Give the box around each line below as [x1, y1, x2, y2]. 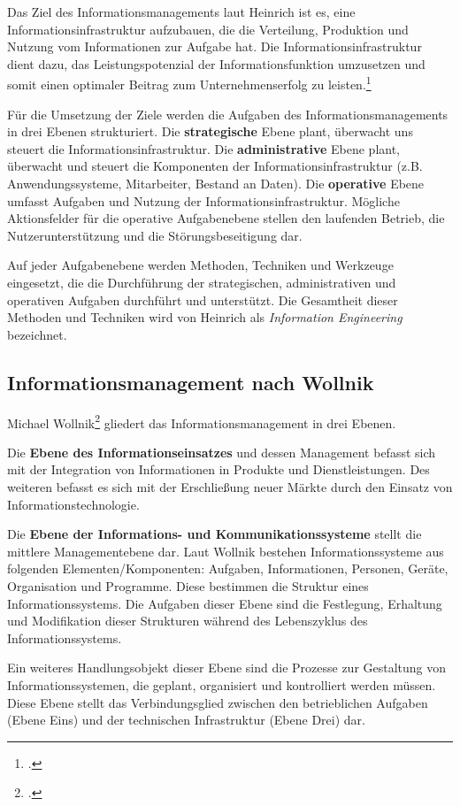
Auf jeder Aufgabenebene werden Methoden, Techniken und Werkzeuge [7, 256, 394, 274]
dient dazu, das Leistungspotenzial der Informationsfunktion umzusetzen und [7, 54, 425, 73]
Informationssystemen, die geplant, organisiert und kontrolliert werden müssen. [7, 675, 436, 694]
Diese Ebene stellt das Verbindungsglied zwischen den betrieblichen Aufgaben [7, 693, 428, 711]
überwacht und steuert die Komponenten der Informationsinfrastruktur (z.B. [7, 157, 423, 175]
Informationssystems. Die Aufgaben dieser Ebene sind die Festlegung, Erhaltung [7, 594, 442, 612]
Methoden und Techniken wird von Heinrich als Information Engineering [7, 308, 402, 326]
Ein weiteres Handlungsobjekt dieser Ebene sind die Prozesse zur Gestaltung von [7, 658, 447, 677]
